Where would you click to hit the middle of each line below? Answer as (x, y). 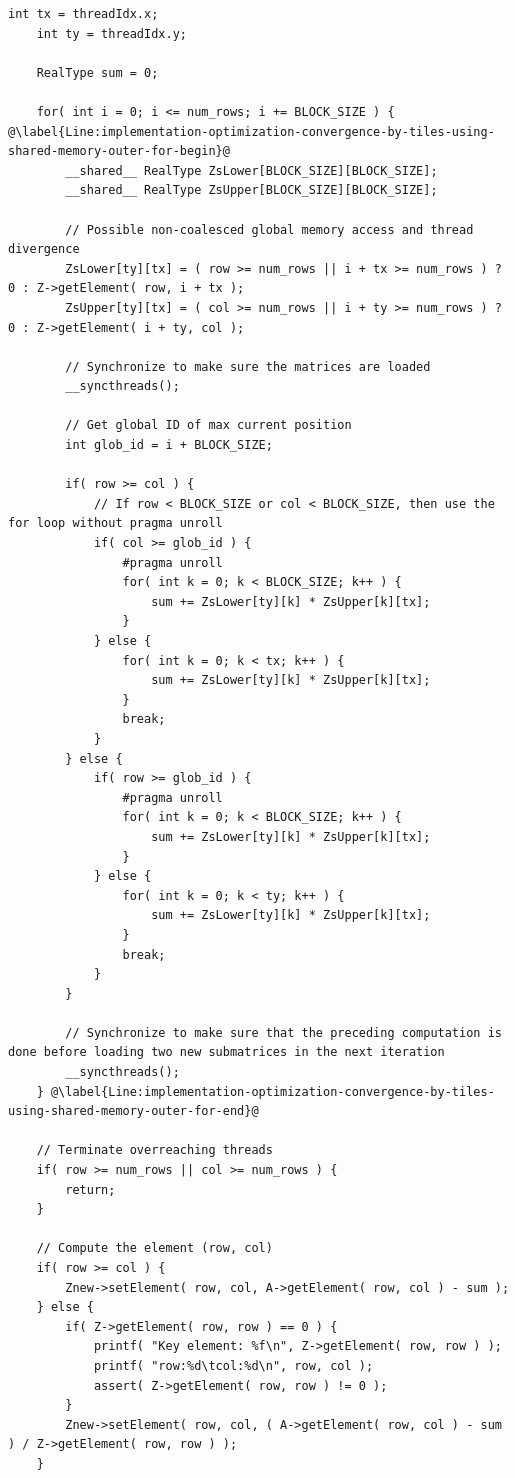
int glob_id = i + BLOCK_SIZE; (169, 445)
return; (90, 1189)
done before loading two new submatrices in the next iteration (226, 1052)
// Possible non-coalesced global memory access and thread (269, 229)
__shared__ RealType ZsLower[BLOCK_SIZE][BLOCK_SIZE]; (251, 170)
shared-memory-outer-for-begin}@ (119, 151)
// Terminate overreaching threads (154, 1150)
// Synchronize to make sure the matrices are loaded (248, 366)
